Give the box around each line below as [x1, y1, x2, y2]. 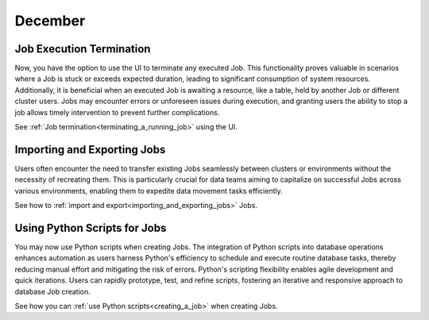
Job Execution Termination [14, 42, 151, 56]
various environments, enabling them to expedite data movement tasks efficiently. [14, 186, 283, 195]
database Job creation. [14, 287, 91, 296]
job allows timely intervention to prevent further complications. [14, 107, 220, 117]
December [14, 12, 86, 29]
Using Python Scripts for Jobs [14, 221, 167, 234]
